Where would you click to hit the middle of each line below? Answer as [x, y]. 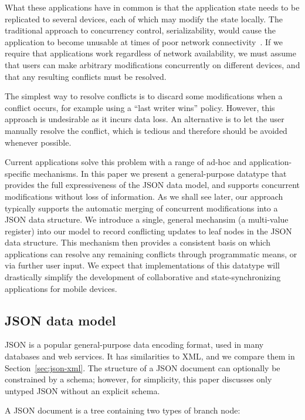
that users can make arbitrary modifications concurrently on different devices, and [152, 64]
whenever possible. [38, 142]
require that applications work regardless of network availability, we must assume [150, 53]
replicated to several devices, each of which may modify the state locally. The [144, 19]
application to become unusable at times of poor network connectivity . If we [144, 41]
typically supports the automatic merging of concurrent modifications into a [141, 208]
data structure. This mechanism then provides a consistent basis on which [138, 242]
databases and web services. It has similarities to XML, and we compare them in [150, 356]
